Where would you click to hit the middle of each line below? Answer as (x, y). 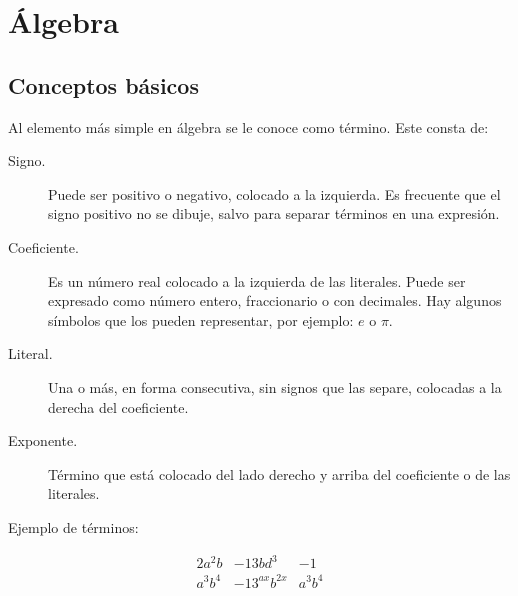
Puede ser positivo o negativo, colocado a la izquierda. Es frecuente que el (274, 193)
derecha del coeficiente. (118, 406)
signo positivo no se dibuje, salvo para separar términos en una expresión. (274, 213)
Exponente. (43, 440)
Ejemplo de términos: (73, 526)
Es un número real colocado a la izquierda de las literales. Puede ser (257, 280)
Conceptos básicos (103, 84)
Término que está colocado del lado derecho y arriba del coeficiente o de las (279, 473)
